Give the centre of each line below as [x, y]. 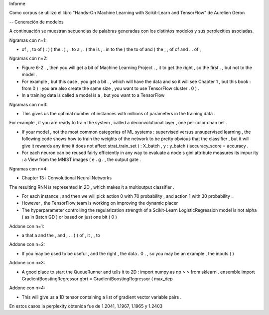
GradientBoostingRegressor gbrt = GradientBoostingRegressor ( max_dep [97, 279]
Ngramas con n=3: [28, 104]
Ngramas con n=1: [28, 40]
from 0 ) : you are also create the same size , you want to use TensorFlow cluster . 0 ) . [110, 88]
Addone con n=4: [27, 288]
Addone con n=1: [27, 226]
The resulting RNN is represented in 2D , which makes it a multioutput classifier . [92, 187]
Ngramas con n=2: [28, 58]
